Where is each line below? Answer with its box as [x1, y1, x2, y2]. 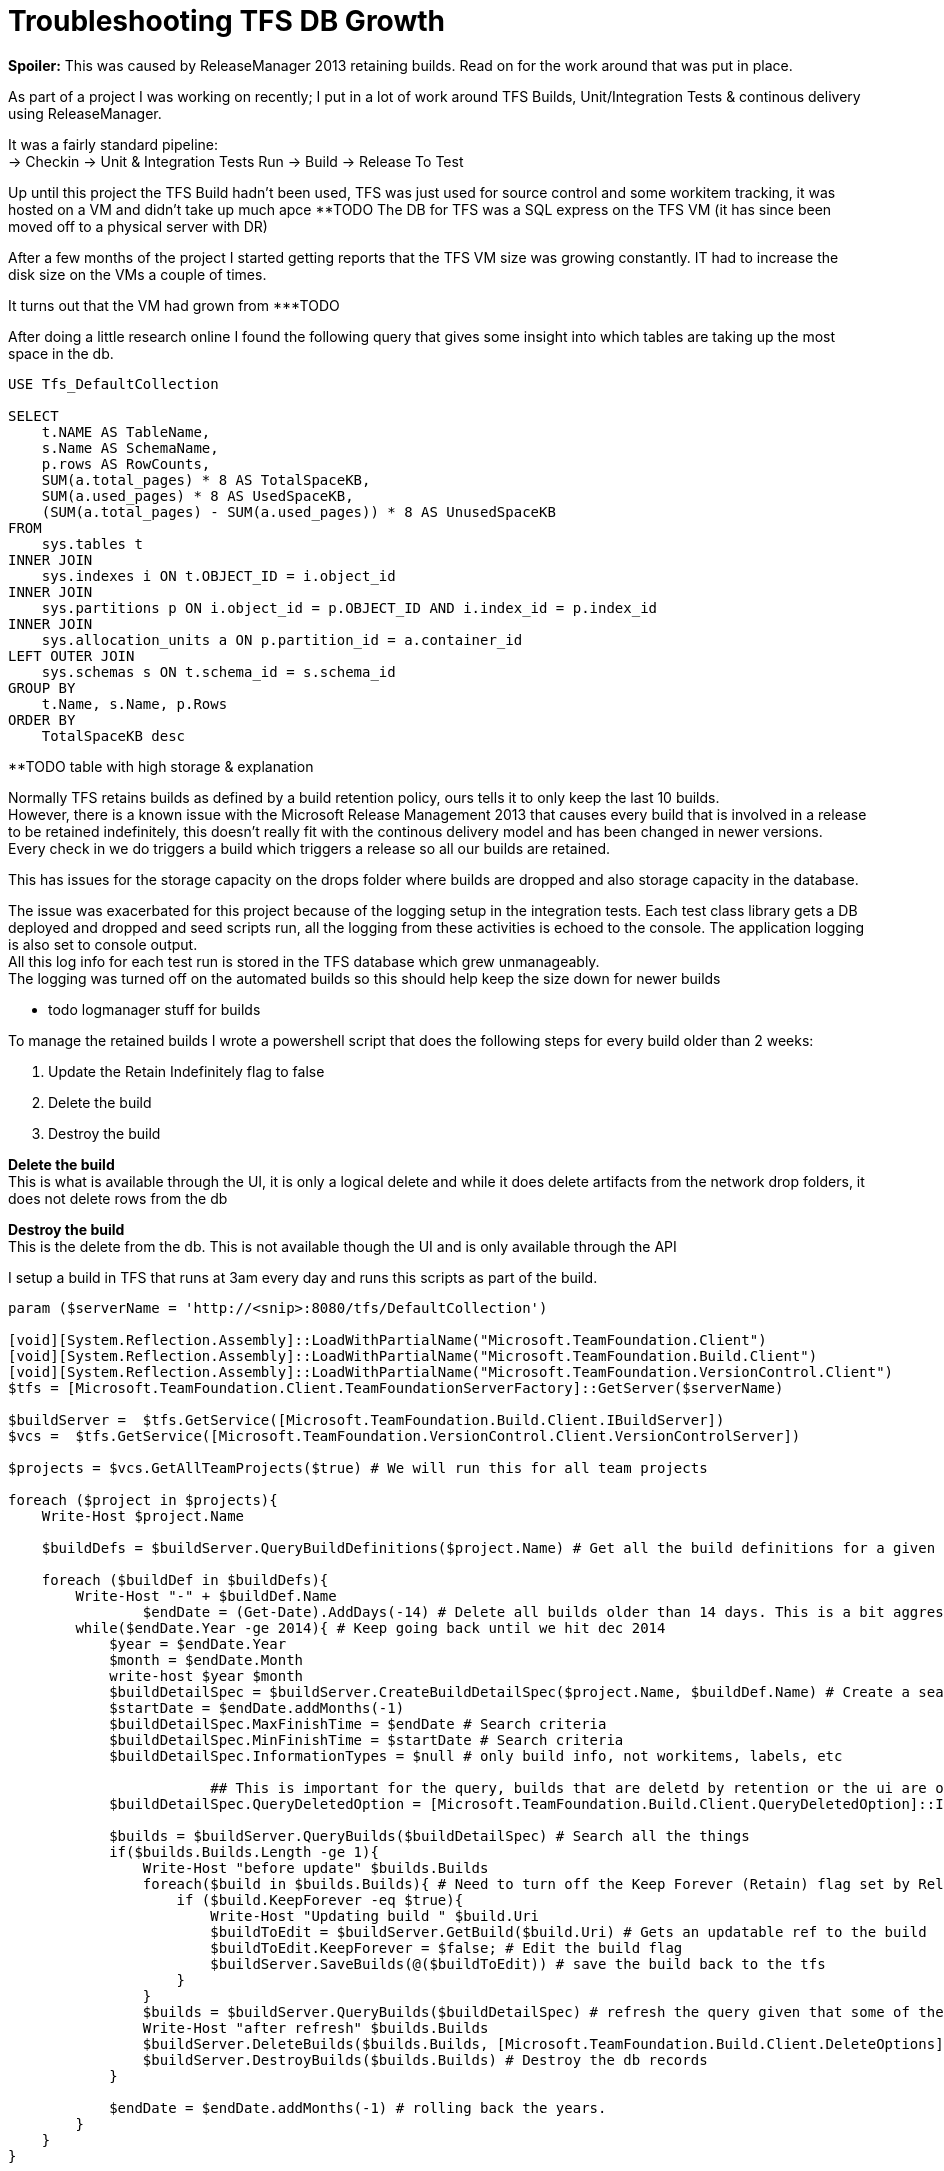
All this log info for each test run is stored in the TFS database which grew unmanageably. [8, 952, 600, 970]
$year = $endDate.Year [109, 1635, 287, 1652]
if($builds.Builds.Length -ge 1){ [109, 1843, 379, 1860]
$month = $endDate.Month [109, 1651, 304, 1668]
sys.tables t [41, 535, 143, 552]
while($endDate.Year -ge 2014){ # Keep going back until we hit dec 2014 [75, 1619, 666, 1636]
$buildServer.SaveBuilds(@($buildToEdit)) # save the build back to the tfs [210, 1955, 826, 1972]
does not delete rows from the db [8, 1189, 228, 1207]
